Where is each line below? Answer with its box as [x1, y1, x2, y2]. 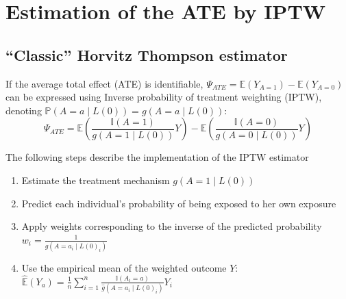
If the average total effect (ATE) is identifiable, [5, 76, 203, 90]
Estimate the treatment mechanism [21, 172, 170, 187]
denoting [5, 103, 42, 117]
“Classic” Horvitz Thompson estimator [5, 44, 288, 65]
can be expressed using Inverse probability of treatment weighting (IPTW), [5, 90, 322, 104]
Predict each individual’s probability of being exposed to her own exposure [21, 196, 336, 210]
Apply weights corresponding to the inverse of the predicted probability [21, 219, 322, 233]
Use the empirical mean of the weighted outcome [21, 261, 227, 275]
